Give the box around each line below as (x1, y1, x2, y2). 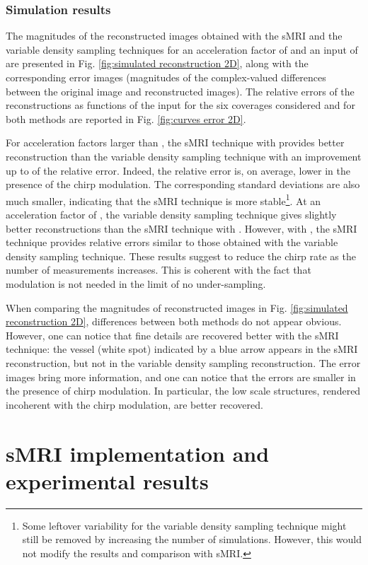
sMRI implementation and (6, 438, 270, 467)
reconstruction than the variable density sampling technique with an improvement (6, 148, 362, 163)
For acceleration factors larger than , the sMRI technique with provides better (6, 135, 345, 150)
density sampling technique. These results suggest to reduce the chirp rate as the (6, 248, 356, 263)
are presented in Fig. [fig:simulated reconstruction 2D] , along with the (6, 56, 309, 71)
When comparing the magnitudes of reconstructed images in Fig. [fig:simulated (6, 300, 348, 315)
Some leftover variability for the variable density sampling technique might (22, 518, 347, 532)
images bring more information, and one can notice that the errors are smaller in (6, 369, 356, 384)
